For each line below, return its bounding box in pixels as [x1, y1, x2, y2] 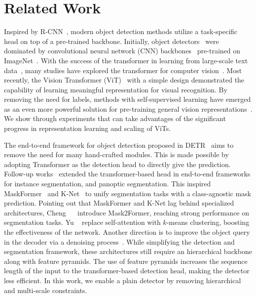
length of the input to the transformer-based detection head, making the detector [4, 265, 250, 276]
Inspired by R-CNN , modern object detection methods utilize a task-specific [4, 26, 238, 37]
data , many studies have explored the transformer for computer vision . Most [4, 65, 242, 75]
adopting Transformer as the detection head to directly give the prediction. [4, 159, 231, 169]
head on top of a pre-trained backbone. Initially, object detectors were [4, 36, 219, 46]
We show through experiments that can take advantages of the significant [4, 113, 226, 124]
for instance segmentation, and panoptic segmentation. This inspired [4, 178, 211, 189]
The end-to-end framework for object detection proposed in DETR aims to [4, 139, 234, 150]
